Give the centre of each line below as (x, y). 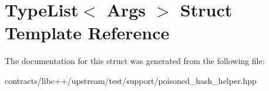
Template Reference (87, 33)
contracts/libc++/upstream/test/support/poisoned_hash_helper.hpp (131, 80)
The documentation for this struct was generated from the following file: (135, 61)
